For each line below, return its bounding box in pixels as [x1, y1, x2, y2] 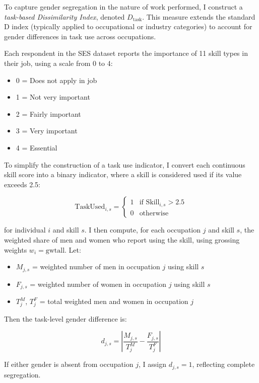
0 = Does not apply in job [16, 74, 97, 85]
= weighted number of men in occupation [32, 261, 160, 272]
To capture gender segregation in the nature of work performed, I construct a [4, 2, 243, 12]
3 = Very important [16, 125, 78, 136]
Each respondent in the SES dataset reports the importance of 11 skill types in [4, 48, 248, 58]
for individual [4, 224, 46, 235]
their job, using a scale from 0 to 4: [4, 57, 113, 68]
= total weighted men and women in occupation [39, 296, 188, 306]
